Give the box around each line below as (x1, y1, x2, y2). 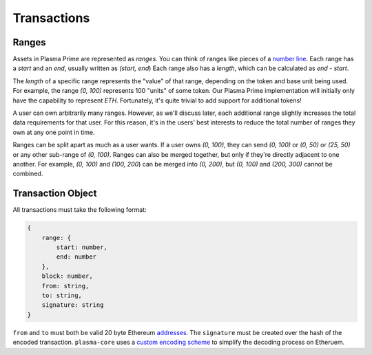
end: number (56, 253, 96, 261)
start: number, (56, 244, 108, 251)
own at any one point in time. (12, 128, 95, 136)
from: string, (41, 282, 90, 290)
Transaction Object (12, 188, 97, 200)
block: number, (41, 272, 93, 280)
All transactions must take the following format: (12, 206, 147, 214)
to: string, (41, 291, 83, 299)
